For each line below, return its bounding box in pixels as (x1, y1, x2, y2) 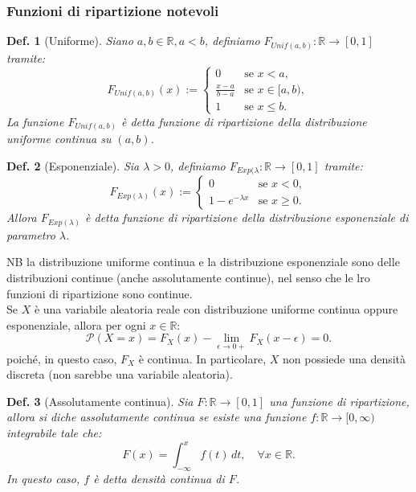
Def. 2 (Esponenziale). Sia (6, 157, 140, 174)
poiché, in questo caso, (6, 350, 117, 367)
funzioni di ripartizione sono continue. (6, 285, 193, 301)
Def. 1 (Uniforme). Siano (6, 32, 133, 49)
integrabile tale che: (6, 424, 102, 441)
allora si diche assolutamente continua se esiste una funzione (6, 408, 307, 425)
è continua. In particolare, (138, 350, 267, 367)
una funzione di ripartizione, (269, 392, 410, 409)
